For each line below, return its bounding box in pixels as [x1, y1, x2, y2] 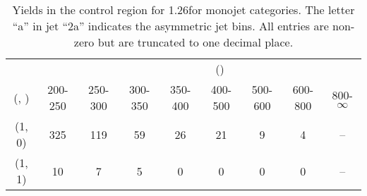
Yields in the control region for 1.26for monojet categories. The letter [12, 1, 355, 18]
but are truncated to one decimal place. [97, 34, 294, 50]
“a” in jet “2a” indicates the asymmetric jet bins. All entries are [12, 18, 329, 34]
